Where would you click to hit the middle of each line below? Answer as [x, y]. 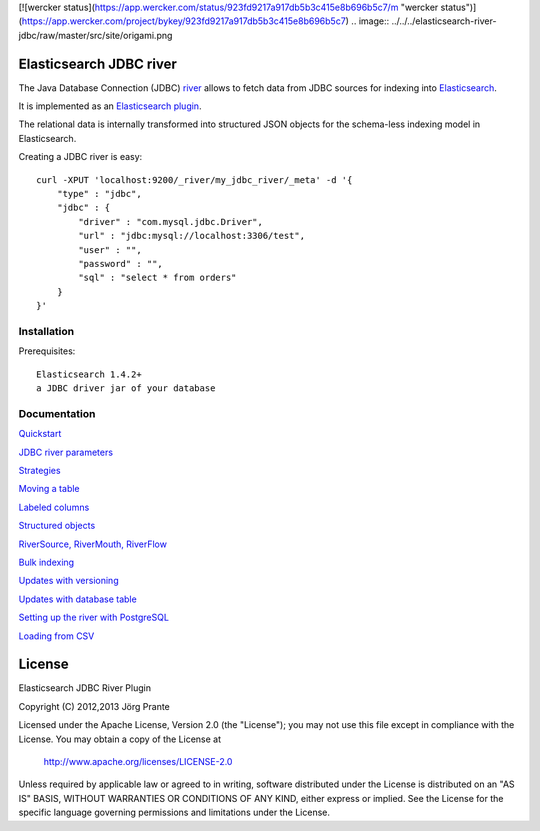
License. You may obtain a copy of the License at [120, 739]
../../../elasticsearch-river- [444, 21]
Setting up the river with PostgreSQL [94, 617]
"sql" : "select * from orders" [157, 278]
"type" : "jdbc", [99, 194]
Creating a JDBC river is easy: [80, 157]
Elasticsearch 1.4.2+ [89, 374]
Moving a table [49, 489]
